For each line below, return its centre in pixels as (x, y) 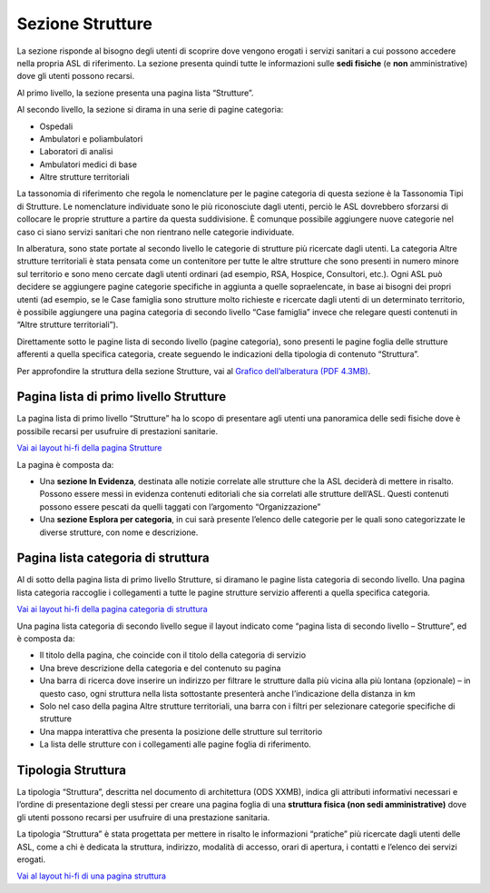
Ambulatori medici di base (88, 164)
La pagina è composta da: (65, 464)
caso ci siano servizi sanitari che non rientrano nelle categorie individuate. (156, 232)
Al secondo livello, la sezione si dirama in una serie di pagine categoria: (150, 110)
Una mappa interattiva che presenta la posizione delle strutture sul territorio (181, 731)
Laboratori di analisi (76, 152)
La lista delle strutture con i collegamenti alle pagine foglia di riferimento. (176, 744)
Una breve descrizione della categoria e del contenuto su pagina (160, 668)
